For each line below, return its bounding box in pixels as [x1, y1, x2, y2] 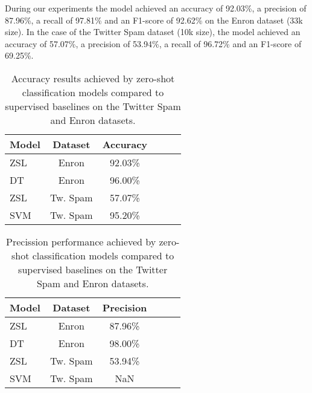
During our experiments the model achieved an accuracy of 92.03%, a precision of [5, 2, 307, 14]
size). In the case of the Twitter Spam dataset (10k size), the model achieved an [5, 25, 301, 38]
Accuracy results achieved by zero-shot [11, 71, 175, 85]
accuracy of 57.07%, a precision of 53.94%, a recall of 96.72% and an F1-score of [5, 37, 302, 50]
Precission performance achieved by [6, 234, 156, 248]
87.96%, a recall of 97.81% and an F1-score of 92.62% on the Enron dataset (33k [5, 13, 303, 26]
